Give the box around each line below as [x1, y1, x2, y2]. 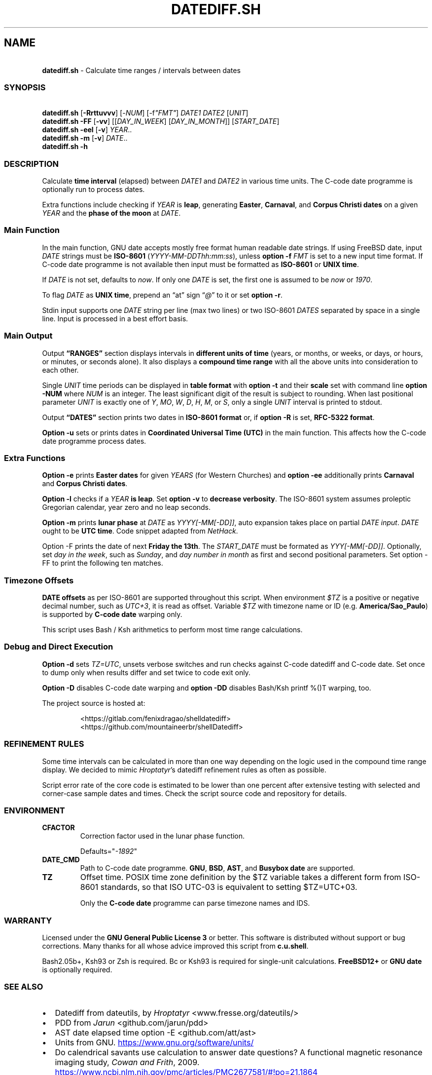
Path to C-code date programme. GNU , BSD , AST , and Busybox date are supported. [80, 864, 355, 873]
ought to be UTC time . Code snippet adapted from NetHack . [42, 527, 238, 536]
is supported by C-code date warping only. [42, 610, 182, 619]
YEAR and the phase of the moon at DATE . [42, 209, 181, 218]
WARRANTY [4, 915, 52, 925]
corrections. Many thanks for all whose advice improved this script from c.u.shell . [42, 942, 309, 951]
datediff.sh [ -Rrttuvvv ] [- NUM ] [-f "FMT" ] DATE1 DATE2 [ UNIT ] [42, 109, 249, 117]
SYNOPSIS [4, 82, 46, 92]
